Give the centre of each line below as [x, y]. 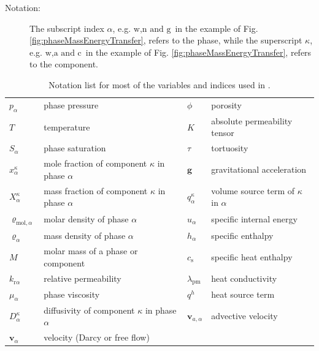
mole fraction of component [95, 163]
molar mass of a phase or [91, 251]
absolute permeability [252, 120]
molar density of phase [86, 218]
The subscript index [67, 28]
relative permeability [83, 278]
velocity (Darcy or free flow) [97, 337]
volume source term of [253, 190]
